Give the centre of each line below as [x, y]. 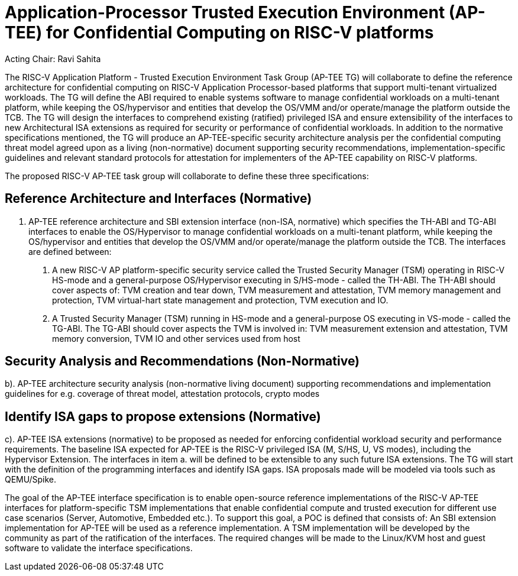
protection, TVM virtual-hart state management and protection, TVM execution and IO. [220, 300]
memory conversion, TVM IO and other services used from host [176, 338]
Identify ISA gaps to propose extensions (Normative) [163, 416]
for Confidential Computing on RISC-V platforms [240, 33]
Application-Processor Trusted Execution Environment [225, 12]
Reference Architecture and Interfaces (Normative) [158, 199]
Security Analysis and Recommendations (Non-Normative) [182, 361]
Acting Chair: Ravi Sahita [53, 59]
